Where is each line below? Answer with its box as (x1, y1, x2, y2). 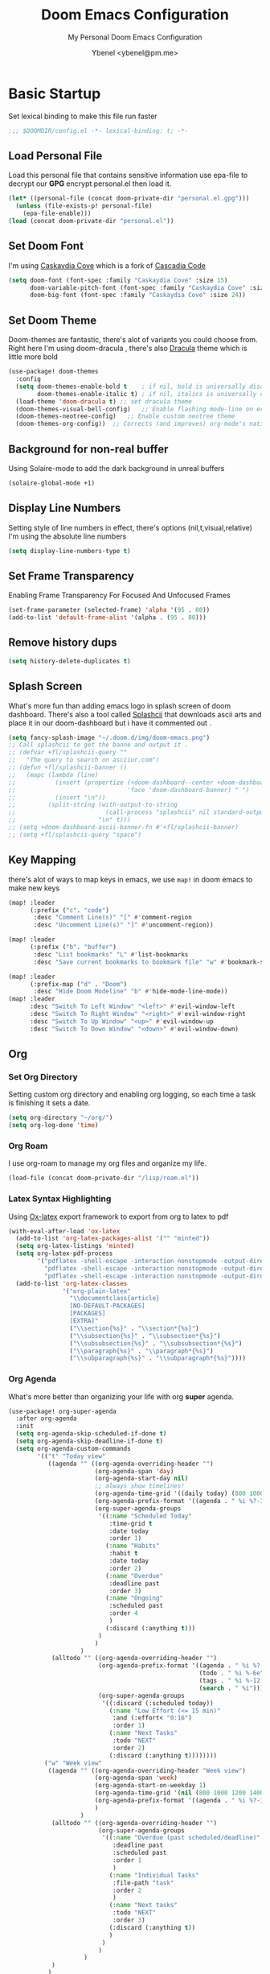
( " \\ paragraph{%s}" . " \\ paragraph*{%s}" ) (69, 1347, 215, 1355)
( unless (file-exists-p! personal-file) (15, 202, 153, 210)
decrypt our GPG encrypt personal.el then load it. (8, 179, 172, 188)
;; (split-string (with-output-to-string (8, 801, 178, 809)
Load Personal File (8, 149, 103, 163)
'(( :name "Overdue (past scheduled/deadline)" (101, 1834, 261, 1842)
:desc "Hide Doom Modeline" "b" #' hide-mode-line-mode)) (33, 988, 228, 996)
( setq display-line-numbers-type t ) (8, 547, 131, 555)
